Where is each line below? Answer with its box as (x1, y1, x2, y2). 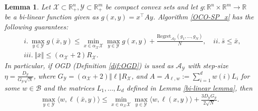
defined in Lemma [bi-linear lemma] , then (126, 82, 253, 93)
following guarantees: (4, 21, 68, 32)
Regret (157, 33, 172, 39)
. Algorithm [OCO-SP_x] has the (153, 11, 254, 22)
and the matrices (43, 82, 94, 93)
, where (33, 70, 56, 81)
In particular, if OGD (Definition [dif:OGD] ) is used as (4, 60, 173, 71)
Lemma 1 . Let (4, 1, 51, 11)
